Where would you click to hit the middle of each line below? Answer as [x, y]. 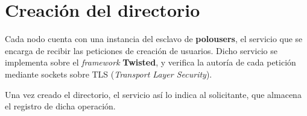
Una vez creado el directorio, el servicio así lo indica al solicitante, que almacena [153, 94]
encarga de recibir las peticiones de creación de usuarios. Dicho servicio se [141, 50]
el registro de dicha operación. [60, 106]
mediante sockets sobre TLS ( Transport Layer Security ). [109, 74]
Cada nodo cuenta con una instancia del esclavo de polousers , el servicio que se [154, 39]
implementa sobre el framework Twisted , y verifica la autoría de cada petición [150, 62]
